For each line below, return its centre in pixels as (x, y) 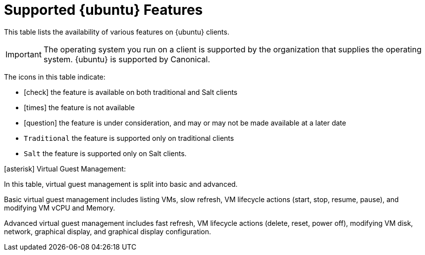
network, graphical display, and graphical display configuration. (108, 231)
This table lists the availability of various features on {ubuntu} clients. (117, 32)
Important (24, 54)
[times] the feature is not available (79, 107)
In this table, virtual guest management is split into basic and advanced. (121, 184)
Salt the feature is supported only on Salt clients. (105, 153)
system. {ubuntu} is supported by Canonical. (127, 59)
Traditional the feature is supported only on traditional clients (129, 138)
